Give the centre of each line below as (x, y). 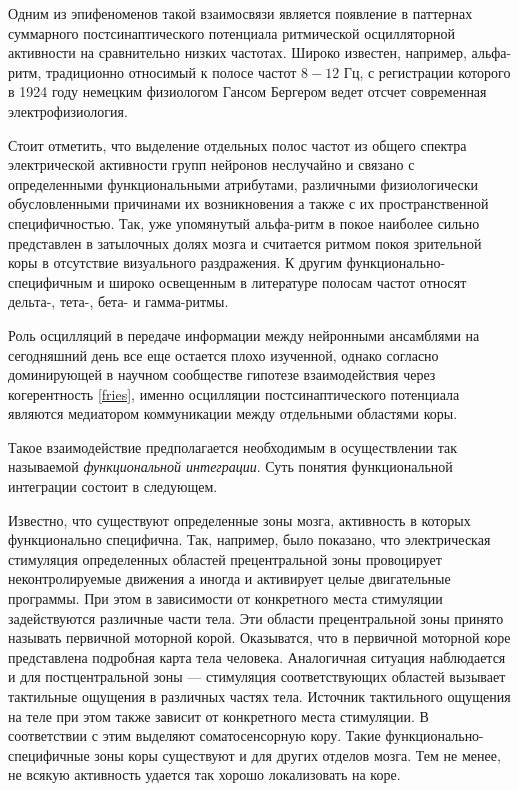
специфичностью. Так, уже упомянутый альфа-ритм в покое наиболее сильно (244, 222)
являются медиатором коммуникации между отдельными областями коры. (233, 413)
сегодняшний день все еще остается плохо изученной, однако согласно (223, 354)
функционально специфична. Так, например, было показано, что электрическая (249, 539)
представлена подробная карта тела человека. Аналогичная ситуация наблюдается (257, 656)
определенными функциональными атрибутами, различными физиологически (243, 183)
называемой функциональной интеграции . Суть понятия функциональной (230, 466)
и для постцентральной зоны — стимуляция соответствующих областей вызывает (257, 676)
